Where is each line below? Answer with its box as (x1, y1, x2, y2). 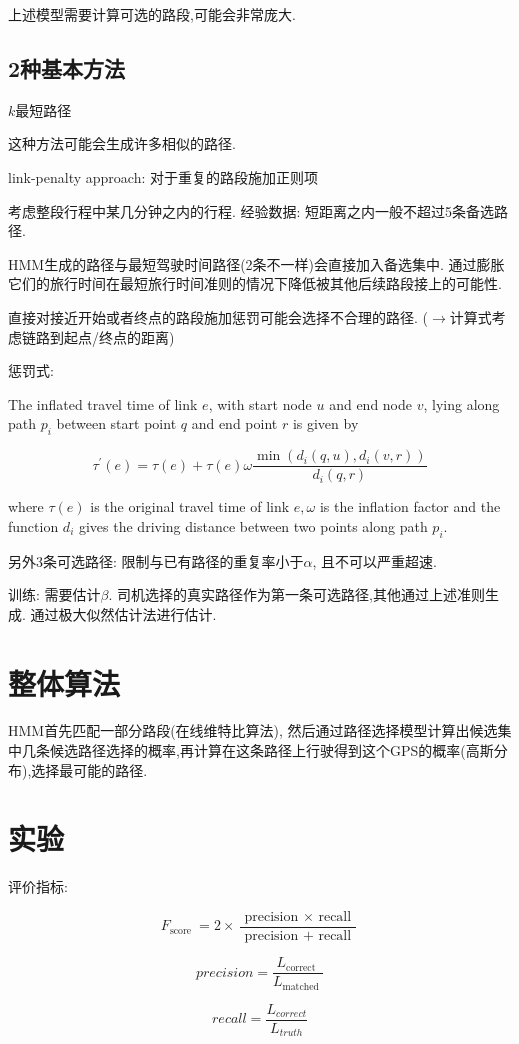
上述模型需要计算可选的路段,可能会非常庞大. (8, 4, 296, 24)
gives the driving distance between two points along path (78, 515, 428, 536)
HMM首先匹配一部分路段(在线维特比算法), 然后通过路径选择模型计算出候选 (8, 720, 498, 741)
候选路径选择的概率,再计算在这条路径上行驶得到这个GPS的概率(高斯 (49, 740, 494, 761)
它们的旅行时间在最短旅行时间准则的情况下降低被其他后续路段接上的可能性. (8, 273, 502, 294)
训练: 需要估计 (8, 584, 101, 605)
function (8, 515, 59, 536)
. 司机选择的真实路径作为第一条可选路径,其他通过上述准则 (108, 584, 485, 605)
